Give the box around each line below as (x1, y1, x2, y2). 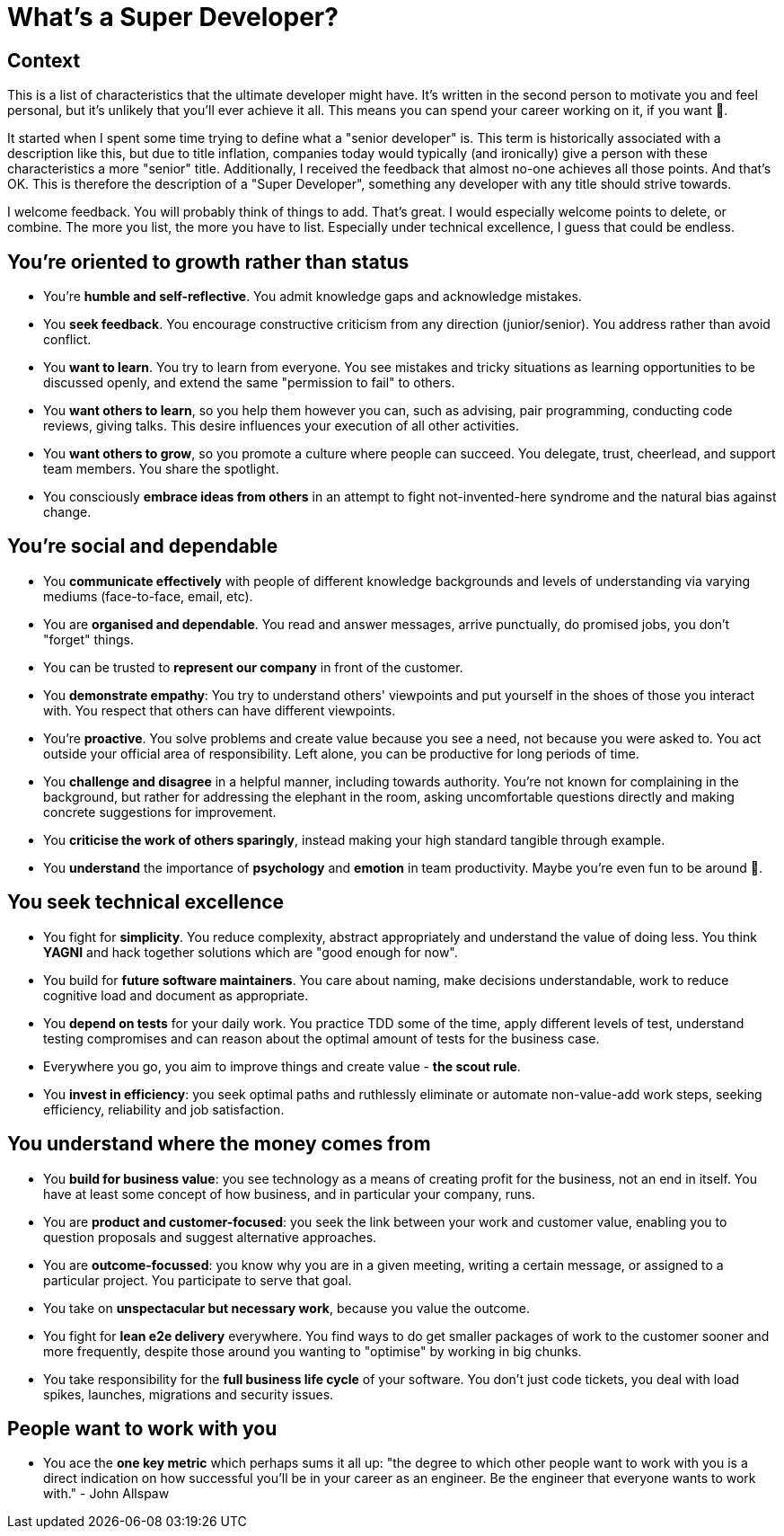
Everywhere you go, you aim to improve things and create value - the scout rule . (43, 1058, 521, 1074)
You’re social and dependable (7, 535, 278, 558)
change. (43, 504, 92, 520)
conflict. (43, 332, 92, 348)
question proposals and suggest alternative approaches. (43, 1229, 377, 1245)
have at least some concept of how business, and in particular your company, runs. (43, 1185, 535, 1202)
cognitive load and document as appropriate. (43, 987, 309, 1003)
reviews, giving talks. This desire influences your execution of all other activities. (43, 418, 520, 434)
